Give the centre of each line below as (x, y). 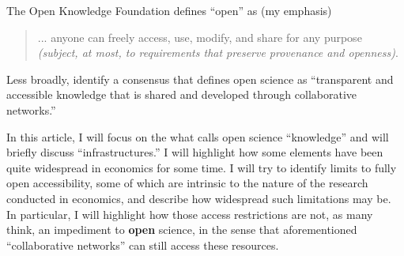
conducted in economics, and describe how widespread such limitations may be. (199, 198)
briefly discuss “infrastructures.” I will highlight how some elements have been (195, 152)
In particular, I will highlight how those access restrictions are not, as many (190, 214)
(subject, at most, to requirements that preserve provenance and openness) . (218, 53)
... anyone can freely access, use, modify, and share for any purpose (200, 37)
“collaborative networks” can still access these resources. (143, 245)
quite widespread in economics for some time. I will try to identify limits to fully (202, 167)
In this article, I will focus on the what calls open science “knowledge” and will (198, 136)
